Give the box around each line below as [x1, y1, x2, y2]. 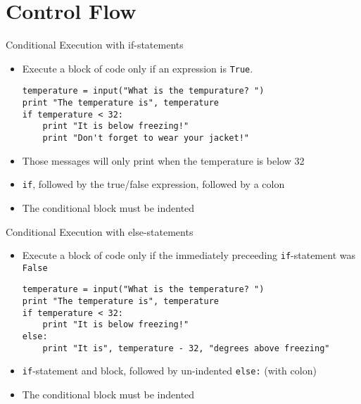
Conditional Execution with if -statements [6, 37, 184, 52]
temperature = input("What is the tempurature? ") [22, 86, 265, 96]
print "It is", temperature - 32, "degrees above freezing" [42, 343, 330, 353]
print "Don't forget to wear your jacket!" [42, 133, 249, 143]
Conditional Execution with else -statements [6, 224, 194, 239]
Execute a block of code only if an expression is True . [22, 61, 253, 75]
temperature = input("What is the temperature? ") [22, 284, 265, 295]
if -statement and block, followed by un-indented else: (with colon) [22, 363, 317, 378]
